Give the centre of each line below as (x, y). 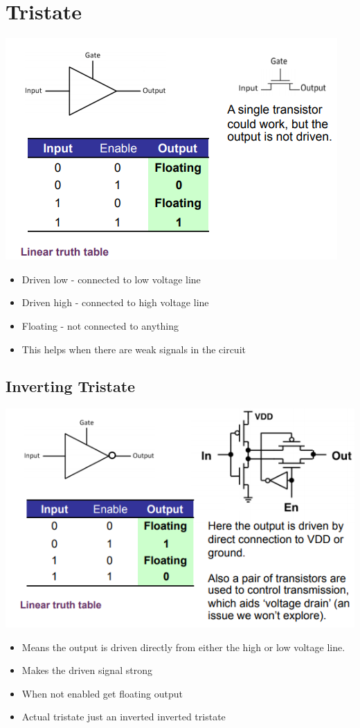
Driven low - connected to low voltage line (111, 279)
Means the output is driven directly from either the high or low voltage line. (183, 647)
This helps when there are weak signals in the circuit (134, 349)
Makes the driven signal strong (87, 670)
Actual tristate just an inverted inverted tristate (124, 717)
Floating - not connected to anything (100, 325)
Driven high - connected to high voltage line (115, 302)
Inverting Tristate (71, 386)
